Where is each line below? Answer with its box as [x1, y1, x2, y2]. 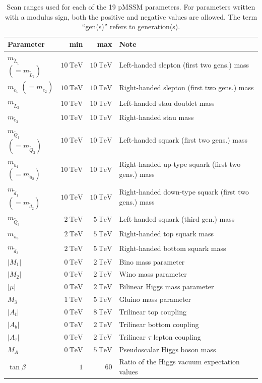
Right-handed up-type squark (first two [119, 159, 241, 169]
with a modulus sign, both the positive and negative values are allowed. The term [5, 11, 257, 22]
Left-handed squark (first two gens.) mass [119, 134, 248, 145]
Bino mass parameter [119, 256, 185, 267]
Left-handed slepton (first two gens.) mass [119, 59, 249, 70]
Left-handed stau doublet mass [119, 97, 215, 108]
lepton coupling [153, 331, 201, 342]
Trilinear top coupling [119, 306, 186, 316]
